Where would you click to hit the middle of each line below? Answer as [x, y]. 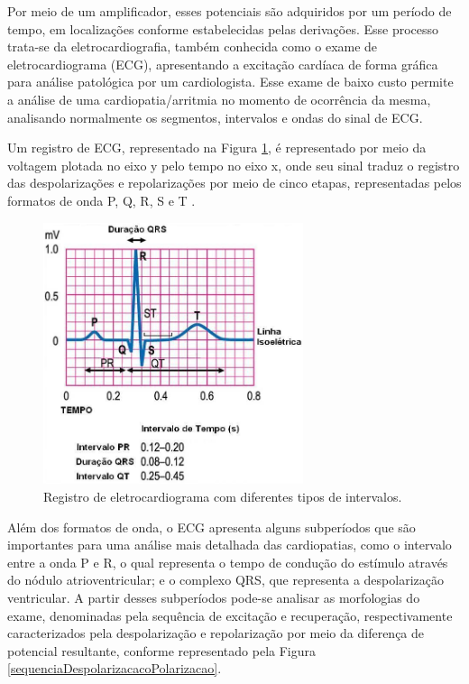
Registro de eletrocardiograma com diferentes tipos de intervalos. [223, 497]
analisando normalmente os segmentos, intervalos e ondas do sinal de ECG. [215, 117]
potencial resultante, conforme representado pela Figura [162, 650]
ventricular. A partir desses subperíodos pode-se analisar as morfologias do [214, 597]
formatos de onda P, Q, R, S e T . [101, 200]
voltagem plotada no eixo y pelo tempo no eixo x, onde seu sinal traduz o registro [234, 165]
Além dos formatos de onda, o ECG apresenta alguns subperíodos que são [212, 527]
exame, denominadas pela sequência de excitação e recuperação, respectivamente [230, 615]
